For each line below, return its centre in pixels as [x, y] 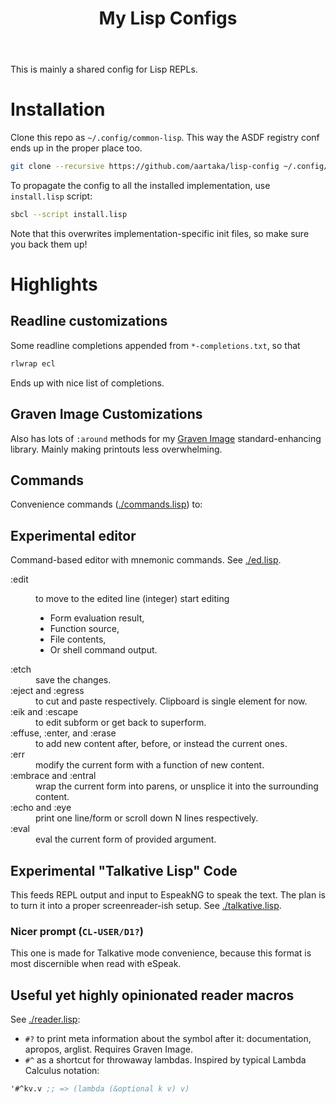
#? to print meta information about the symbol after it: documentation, [168, 1039]
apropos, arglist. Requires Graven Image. [108, 1049]
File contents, [78, 639]
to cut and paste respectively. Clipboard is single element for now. [171, 701]
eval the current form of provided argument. [126, 839]
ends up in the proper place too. [76, 148]
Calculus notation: [62, 1071]
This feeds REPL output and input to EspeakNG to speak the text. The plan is [168, 895]
